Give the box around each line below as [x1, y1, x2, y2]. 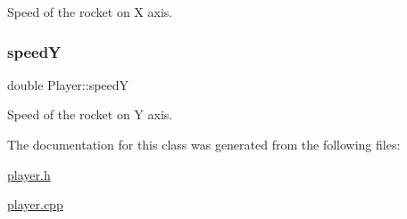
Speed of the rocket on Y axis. [7, 105, 173, 124]
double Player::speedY [7, 75, 129, 93]
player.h [7, 165, 51, 183]
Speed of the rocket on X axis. [7, 3, 173, 20]
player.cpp [7, 195, 63, 214]
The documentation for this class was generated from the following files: [7, 135, 401, 153]
